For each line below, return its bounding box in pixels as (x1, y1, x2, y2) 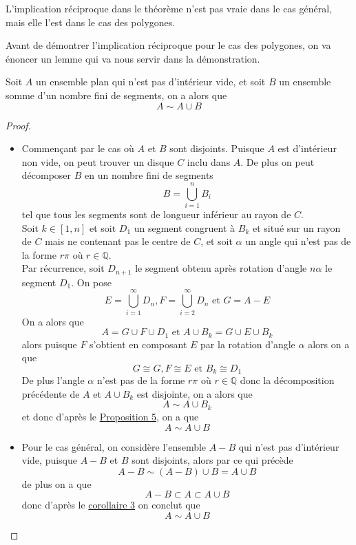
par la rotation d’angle (200, 336, 295, 351)
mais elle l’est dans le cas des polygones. (6, 14, 176, 29)
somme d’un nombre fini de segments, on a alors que (6, 87, 227, 102)
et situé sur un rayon (252, 220, 341, 235)
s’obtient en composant (90, 336, 187, 351)
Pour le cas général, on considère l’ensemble (21, 439, 207, 453)
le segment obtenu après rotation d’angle (135, 261, 307, 275)
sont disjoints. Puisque (169, 141, 264, 156)
